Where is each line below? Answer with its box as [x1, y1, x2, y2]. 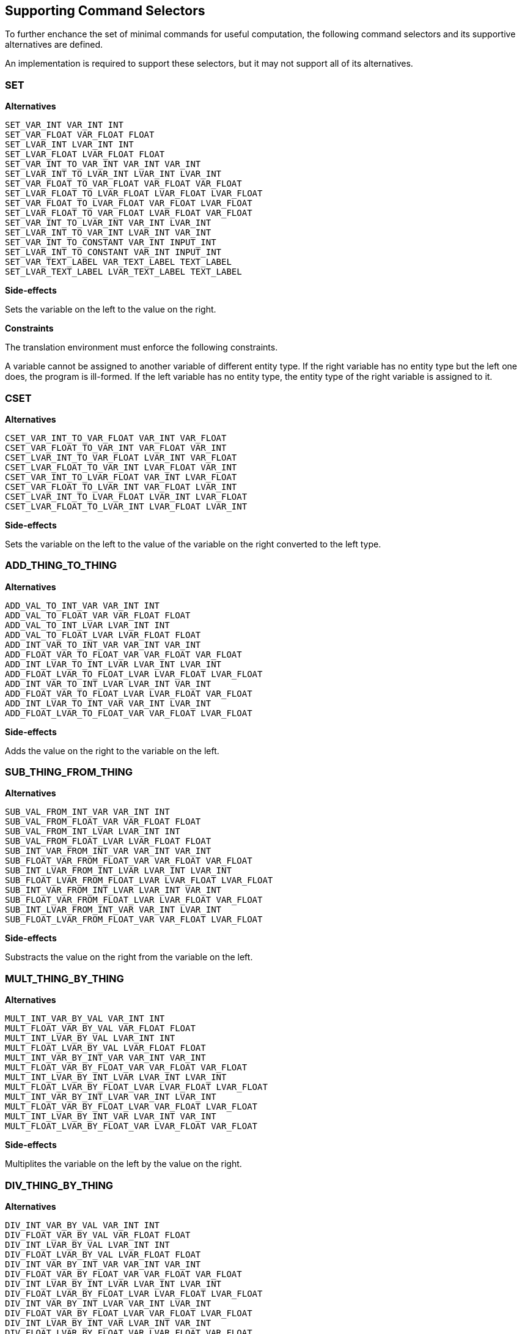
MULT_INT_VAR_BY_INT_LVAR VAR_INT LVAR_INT [5, 1092, 216, 1102]
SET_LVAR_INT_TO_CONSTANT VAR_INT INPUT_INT [5, 247, 222, 258]
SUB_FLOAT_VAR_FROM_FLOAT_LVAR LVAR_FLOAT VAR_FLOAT [5, 895, 263, 905]
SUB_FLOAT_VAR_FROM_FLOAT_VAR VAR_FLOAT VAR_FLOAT [5, 856, 252, 866]
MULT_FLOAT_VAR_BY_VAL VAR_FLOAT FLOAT [5, 1023, 196, 1034]
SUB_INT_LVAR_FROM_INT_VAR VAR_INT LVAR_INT [5, 905, 222, 915]
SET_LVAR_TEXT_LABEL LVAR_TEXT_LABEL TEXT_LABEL [5, 267, 242, 277]
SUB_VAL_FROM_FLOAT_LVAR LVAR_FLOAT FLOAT [5, 836, 211, 847]
